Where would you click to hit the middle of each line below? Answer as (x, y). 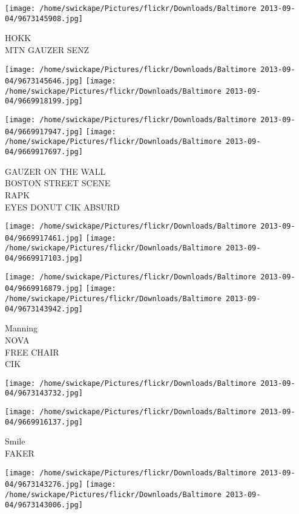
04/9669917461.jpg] (44, 238)
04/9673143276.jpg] (44, 485)
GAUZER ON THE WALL (55, 171)
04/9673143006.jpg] (44, 505)
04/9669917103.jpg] (44, 259)
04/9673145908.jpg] (44, 18)
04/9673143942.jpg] (44, 309)
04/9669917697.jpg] (44, 152)
